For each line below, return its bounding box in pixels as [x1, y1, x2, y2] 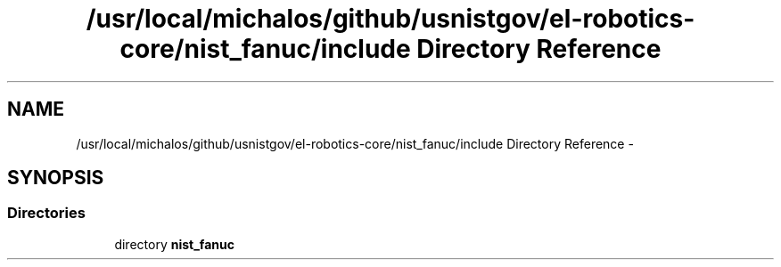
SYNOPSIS [7, 166, 104, 190]
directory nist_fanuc [114, 236, 234, 252]
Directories [7, 204, 86, 222]
